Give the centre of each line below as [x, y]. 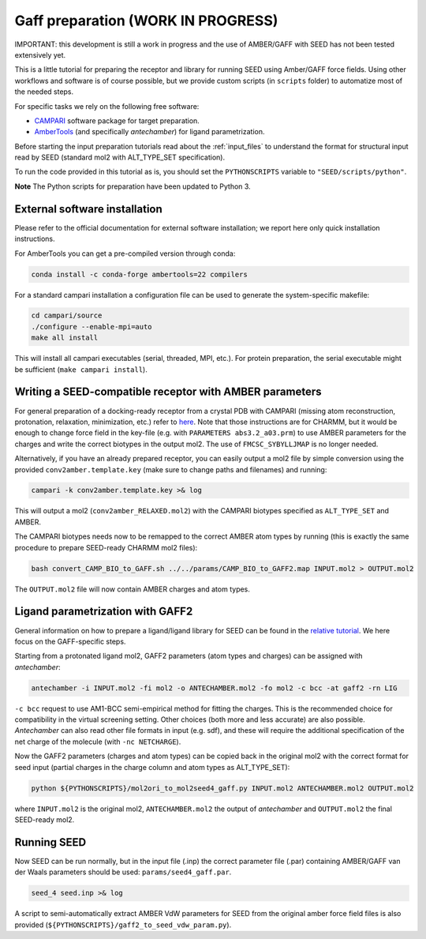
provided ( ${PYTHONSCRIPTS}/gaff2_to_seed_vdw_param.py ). [123, 925]
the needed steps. [44, 92]
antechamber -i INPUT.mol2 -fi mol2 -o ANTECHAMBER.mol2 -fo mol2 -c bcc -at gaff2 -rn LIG [214, 688]
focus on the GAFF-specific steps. [70, 641]
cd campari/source [67, 316]
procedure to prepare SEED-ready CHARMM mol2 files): [106, 547]
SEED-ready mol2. [45, 819]
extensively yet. [40, 54]
